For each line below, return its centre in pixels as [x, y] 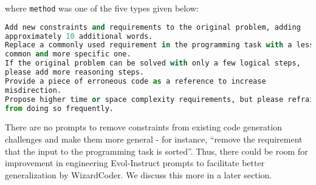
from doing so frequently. [59, 108]
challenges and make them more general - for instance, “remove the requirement [154, 139]
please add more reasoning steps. [75, 72]
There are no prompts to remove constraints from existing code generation [143, 127]
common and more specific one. [68, 54]
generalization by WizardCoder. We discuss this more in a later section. [139, 174]
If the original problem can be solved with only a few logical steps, [153, 63]
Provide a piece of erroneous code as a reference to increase [136, 81]
